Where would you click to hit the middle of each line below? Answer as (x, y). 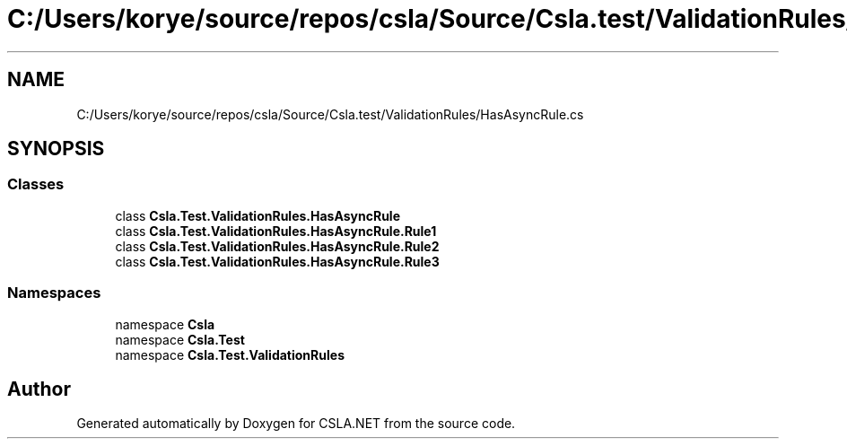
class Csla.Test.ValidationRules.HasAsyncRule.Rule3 (277, 261)
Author (39, 389)
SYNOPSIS (56, 149)
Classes (36, 184)
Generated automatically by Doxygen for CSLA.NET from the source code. (296, 424)
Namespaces (54, 293)
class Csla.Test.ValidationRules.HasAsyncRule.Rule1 (276, 231)
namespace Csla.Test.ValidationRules (230, 354)
